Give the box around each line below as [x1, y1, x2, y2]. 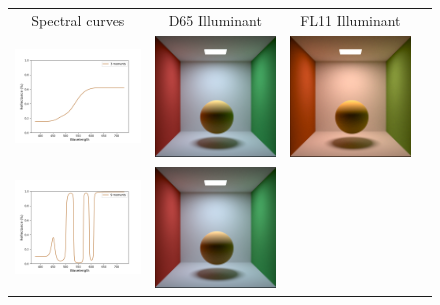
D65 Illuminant [168, 9, 262, 30]
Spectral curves [31, 9, 125, 30]
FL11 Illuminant [300, 9, 401, 30]
